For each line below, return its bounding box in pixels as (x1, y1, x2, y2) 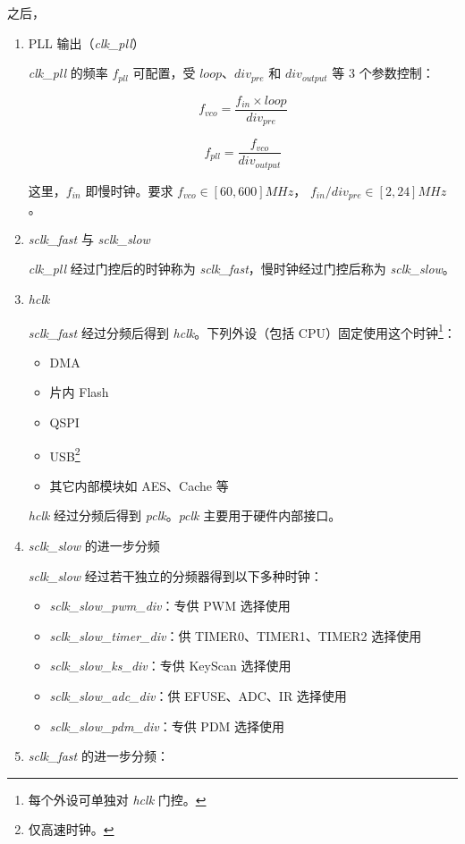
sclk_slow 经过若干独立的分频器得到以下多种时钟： (28, 566, 323, 585)
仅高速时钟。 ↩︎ (28, 820, 114, 839)
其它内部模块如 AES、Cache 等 (49, 476, 229, 494)
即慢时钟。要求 (85, 181, 173, 199)
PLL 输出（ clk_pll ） (28, 33, 145, 52)
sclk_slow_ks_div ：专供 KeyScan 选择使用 (49, 656, 292, 675)
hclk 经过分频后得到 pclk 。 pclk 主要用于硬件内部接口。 (28, 506, 342, 525)
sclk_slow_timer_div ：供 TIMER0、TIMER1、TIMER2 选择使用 (49, 626, 422, 645)
